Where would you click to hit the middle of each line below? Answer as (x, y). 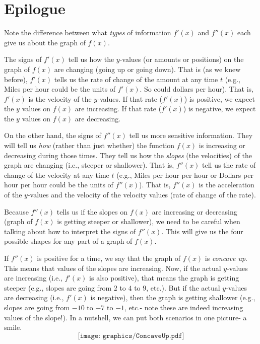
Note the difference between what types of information (88, 32)
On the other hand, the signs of (53, 135)
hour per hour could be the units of (59, 185)
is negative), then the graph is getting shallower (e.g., (173, 297)
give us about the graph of (45, 42)
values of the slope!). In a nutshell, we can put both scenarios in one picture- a (125, 317)
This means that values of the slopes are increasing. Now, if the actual (113, 268)
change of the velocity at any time (57, 175)
